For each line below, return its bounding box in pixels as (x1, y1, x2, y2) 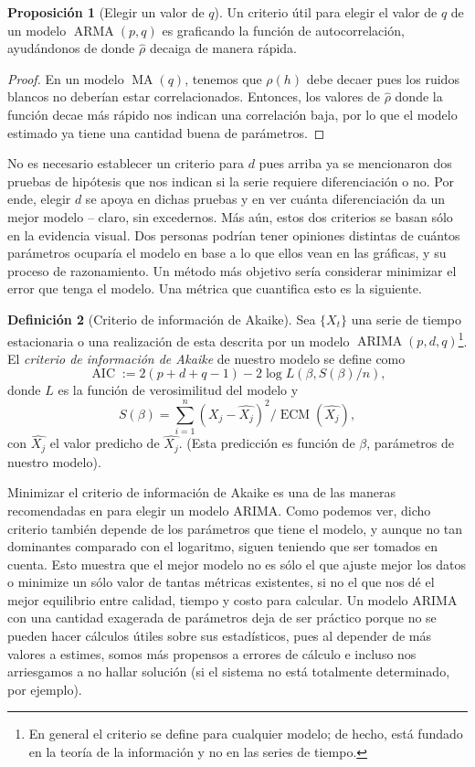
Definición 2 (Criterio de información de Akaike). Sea (7, 309, 316, 328)
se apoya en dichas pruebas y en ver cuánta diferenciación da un (85, 189, 445, 208)
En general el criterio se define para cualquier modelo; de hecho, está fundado (28, 724, 463, 743)
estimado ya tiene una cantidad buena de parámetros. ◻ (7, 123, 325, 142)
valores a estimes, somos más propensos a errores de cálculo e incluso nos (7, 644, 417, 663)
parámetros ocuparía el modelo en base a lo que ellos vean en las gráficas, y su (7, 243, 447, 262)
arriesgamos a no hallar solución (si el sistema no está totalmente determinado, (7, 662, 450, 681)
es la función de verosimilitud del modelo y (58, 380, 299, 399)
